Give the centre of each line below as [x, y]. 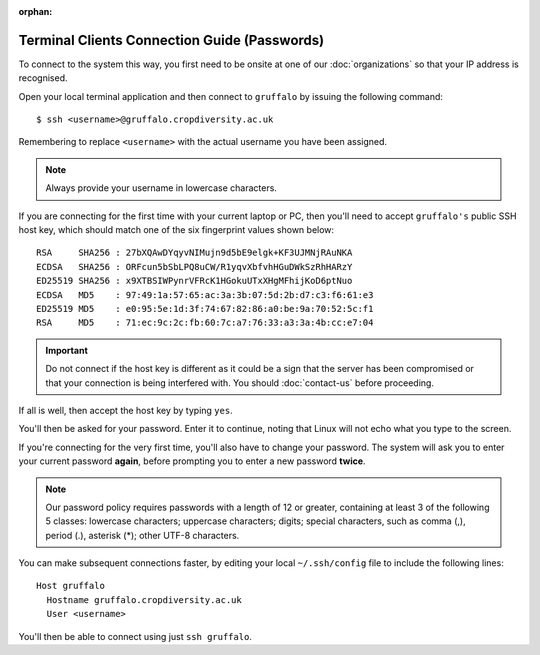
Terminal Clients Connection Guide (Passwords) [171, 40]
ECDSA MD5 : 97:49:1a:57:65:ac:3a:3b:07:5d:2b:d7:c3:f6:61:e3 [205, 294]
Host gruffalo [70, 586]
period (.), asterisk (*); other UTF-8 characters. [142, 535]
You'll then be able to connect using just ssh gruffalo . [135, 636]
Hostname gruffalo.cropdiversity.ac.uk [144, 599]
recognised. [43, 78]
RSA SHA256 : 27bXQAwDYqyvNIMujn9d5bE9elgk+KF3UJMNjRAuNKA [194, 253]
